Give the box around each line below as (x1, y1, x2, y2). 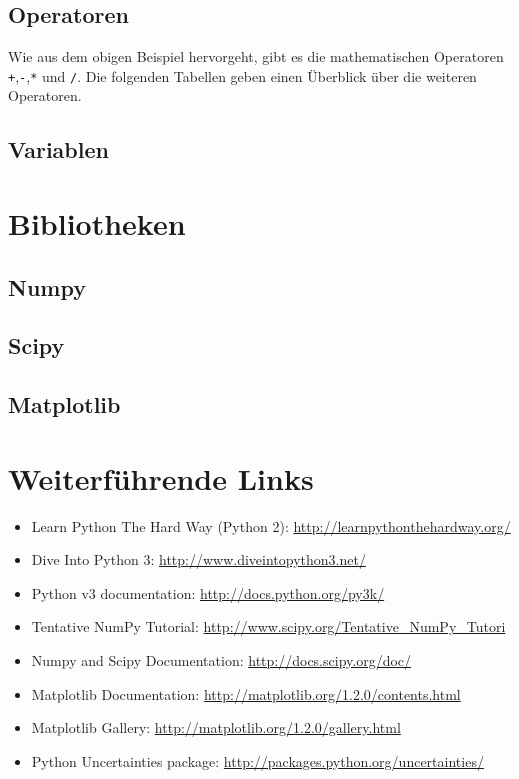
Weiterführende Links (8, 457, 314, 498)
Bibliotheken (8, 203, 186, 244)
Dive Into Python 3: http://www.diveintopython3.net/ (31, 549, 366, 570)
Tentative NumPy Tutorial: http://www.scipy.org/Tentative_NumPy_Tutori (31, 616, 506, 637)
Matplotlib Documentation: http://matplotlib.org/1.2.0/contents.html (31, 683, 461, 704)
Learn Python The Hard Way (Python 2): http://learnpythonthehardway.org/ (31, 515, 511, 536)
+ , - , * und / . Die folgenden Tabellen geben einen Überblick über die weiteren (8, 65, 477, 86)
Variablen (8, 134, 109, 165)
